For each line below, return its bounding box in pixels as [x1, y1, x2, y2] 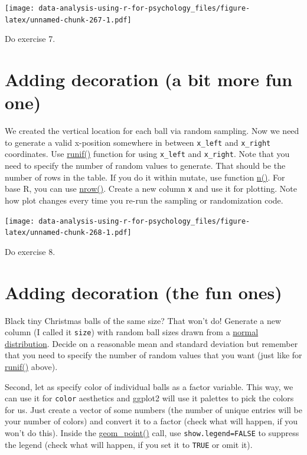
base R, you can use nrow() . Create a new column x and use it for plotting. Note [5, 182, 297, 195]
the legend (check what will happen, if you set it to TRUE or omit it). [5, 438, 253, 450]
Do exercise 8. [5, 245, 55, 257]
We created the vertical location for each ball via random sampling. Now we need [5, 125, 299, 137]
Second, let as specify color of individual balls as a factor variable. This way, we [5, 380, 293, 392]
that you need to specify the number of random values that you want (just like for [5, 349, 302, 361]
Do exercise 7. [5, 32, 55, 45]
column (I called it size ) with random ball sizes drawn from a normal [5, 326, 259, 338]
